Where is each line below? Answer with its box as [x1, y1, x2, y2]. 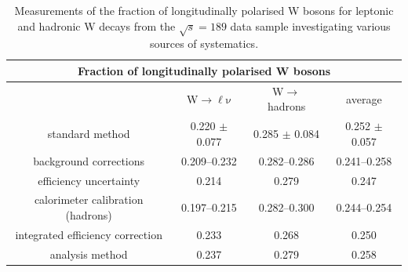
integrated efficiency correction [15, 226, 162, 242]
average [346, 90, 382, 107]
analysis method [49, 245, 128, 262]
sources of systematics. [149, 35, 259, 52]
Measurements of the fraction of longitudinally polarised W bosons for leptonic [14, 2, 394, 18]
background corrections [33, 152, 145, 169]
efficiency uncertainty [38, 172, 140, 188]
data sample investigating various [230, 17, 391, 34]
